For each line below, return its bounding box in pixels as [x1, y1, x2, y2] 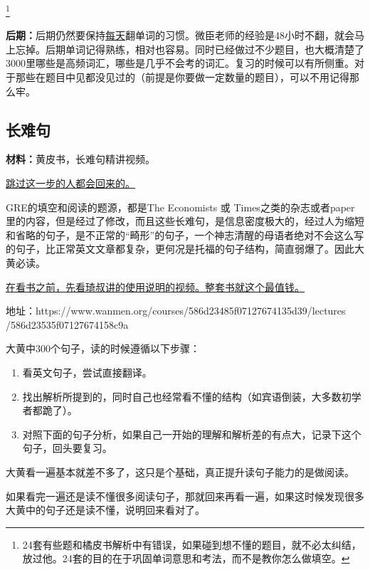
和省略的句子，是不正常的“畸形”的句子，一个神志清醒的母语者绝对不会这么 [6, 227, 354, 242]
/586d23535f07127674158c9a [6, 317, 129, 332]
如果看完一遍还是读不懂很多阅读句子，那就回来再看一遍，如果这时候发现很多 [6, 488, 364, 503]
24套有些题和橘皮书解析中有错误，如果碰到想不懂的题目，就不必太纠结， [22, 537, 361, 551]
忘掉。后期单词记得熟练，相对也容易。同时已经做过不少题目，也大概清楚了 [15, 41, 364, 56]
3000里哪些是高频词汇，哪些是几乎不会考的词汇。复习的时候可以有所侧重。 [6, 56, 354, 70]
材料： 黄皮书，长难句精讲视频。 [6, 152, 155, 167]
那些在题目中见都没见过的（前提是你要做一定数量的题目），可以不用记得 [15, 70, 349, 85]
